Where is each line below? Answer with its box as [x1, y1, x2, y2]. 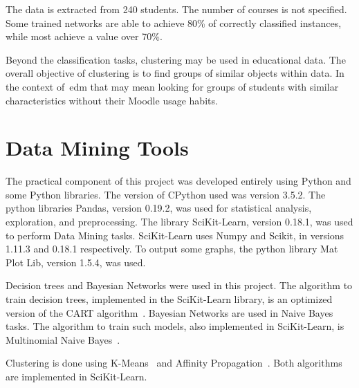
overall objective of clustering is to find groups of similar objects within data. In [6, 66, 344, 80]
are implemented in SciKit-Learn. [6, 369, 147, 383]
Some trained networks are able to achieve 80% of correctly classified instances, [6, 15, 342, 30]
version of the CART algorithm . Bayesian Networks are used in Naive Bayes [6, 305, 333, 320]
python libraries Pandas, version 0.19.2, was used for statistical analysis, [6, 201, 312, 215]
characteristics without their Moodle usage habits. [6, 93, 218, 107]
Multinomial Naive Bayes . [6, 332, 120, 347]
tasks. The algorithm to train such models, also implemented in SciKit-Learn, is [6, 319, 344, 333]
